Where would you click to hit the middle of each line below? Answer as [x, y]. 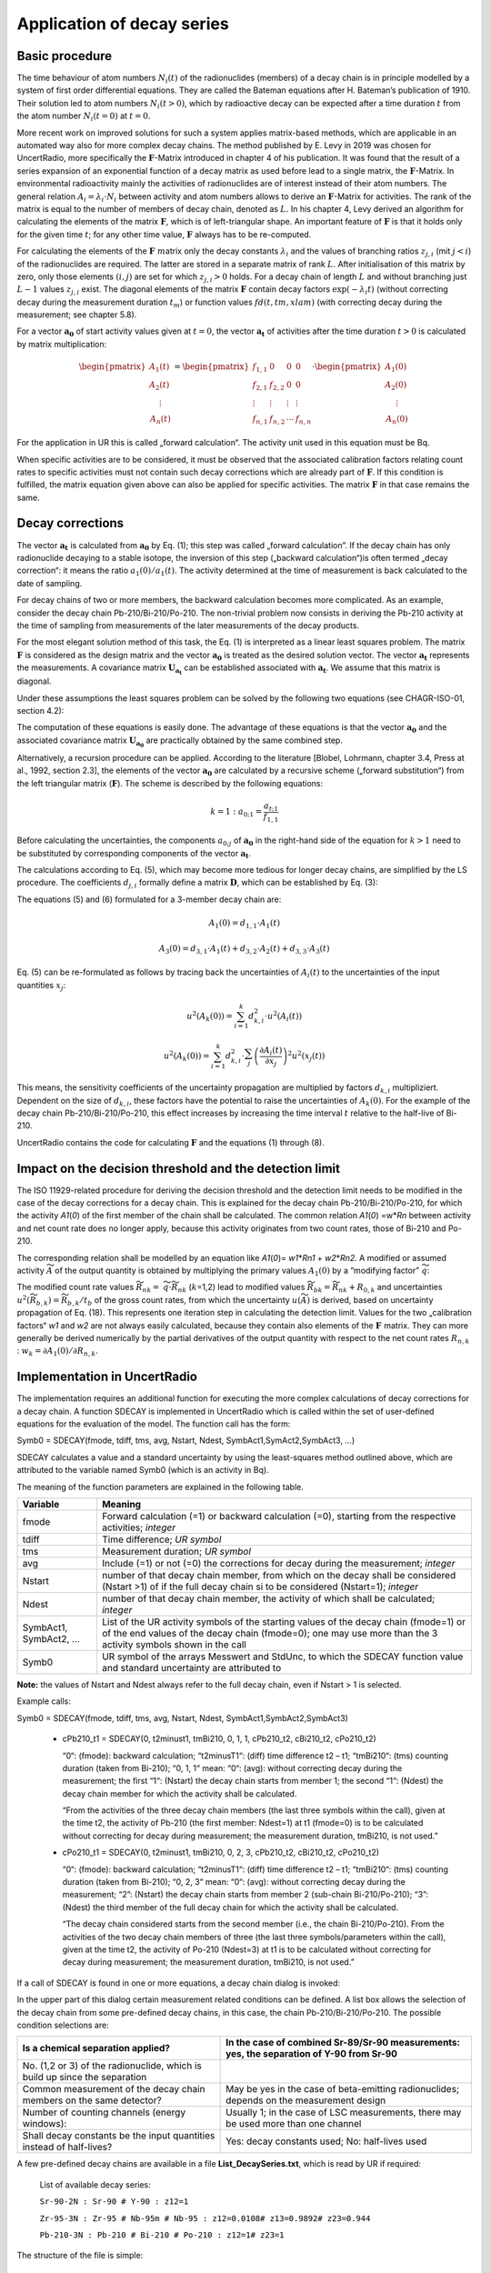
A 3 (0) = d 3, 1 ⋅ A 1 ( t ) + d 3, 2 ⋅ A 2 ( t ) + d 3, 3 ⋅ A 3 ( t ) [245, 949]
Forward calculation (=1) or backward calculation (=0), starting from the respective [279, 1516]
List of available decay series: [95, 2184]
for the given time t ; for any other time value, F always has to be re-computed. [164, 234]
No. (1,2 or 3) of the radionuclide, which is [112, 2066]
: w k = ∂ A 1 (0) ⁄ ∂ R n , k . [58, 1352]
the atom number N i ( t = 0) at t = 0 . [84, 117]
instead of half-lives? [67, 2148]
